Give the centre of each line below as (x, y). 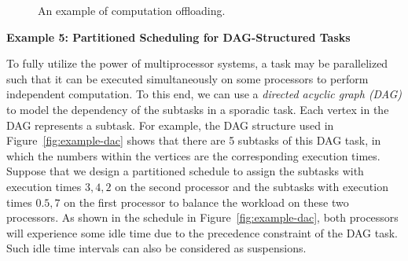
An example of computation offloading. (132, 10)
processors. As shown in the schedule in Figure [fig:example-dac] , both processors (202, 217)
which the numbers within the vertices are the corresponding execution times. (193, 155)
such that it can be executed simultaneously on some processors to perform (187, 78)
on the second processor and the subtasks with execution (252, 186)
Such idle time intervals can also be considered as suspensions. (156, 248)
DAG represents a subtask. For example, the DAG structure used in (170, 125)
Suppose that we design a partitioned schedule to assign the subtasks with (185, 171)
